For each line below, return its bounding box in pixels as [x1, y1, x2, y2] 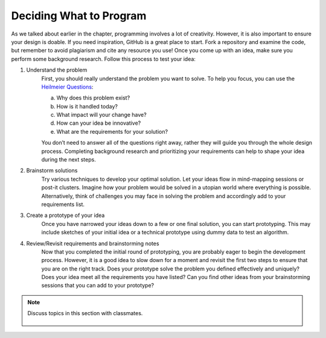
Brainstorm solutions [26, 167, 78, 174]
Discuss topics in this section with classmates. [27, 310, 143, 317]
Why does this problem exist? [56, 94, 130, 102]
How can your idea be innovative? [56, 119, 141, 127]
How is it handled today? [56, 102, 118, 110]
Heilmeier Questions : [41, 83, 94, 90]
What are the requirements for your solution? [56, 128, 168, 135]
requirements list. [41, 201, 85, 208]
